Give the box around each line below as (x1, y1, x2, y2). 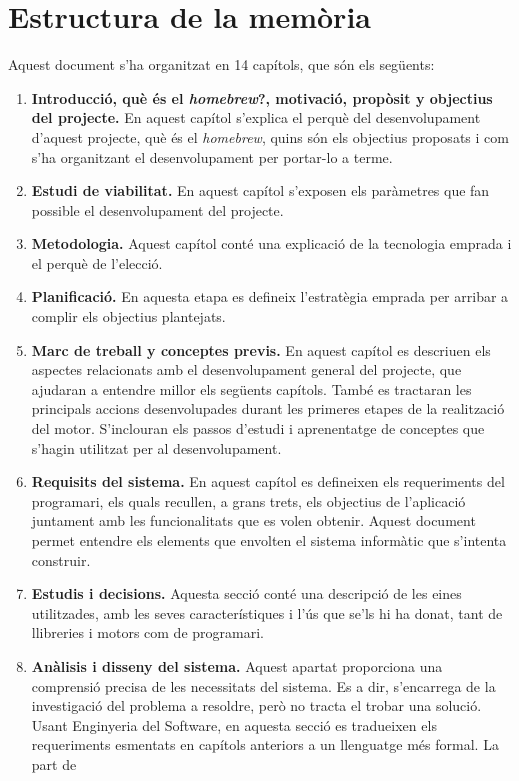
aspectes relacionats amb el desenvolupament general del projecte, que (31, 359, 462, 380)
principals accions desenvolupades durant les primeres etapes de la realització (31, 398, 505, 419)
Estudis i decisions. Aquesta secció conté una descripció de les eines (31, 583, 462, 604)
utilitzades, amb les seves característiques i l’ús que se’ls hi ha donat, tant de (31, 602, 503, 623)
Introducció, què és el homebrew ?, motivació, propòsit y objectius (31, 87, 493, 108)
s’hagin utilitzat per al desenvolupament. (31, 437, 282, 458)
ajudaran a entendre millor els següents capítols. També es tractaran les (31, 378, 472, 399)
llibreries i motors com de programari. (31, 622, 264, 643)
